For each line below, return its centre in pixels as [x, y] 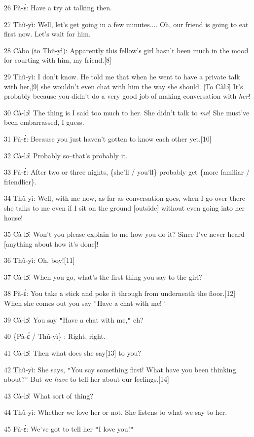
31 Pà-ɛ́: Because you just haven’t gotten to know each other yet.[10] [108, 138]
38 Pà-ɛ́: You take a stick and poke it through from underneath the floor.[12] [120, 293]
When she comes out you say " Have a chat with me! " [85, 303]
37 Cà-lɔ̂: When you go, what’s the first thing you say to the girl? [103, 276]
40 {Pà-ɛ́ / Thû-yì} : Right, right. [55, 336]
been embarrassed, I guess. [44, 122]
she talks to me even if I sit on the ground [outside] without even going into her [125, 207]
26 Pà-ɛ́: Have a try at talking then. [58, 7]
